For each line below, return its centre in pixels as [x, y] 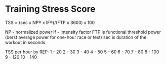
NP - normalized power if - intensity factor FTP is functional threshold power [83, 32]
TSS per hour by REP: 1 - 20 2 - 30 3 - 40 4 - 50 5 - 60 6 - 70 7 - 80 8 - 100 [82, 52]
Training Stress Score [50, 9]
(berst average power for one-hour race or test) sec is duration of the [76, 37]
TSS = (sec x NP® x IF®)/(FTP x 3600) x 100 [50, 22]
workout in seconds [25, 42]
